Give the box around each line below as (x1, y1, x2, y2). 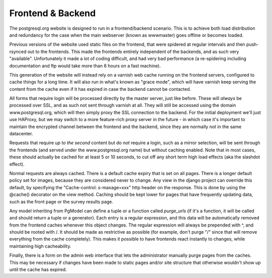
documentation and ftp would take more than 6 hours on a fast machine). (9, 63, 161, 69)
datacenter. (9, 131, 33, 137)
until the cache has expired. (9, 266, 67, 272)
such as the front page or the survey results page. (9, 198, 113, 204)
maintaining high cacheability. (9, 243, 72, 249)
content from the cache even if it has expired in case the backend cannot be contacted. (9, 86, 191, 92)
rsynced (9, 48, 27, 54)
